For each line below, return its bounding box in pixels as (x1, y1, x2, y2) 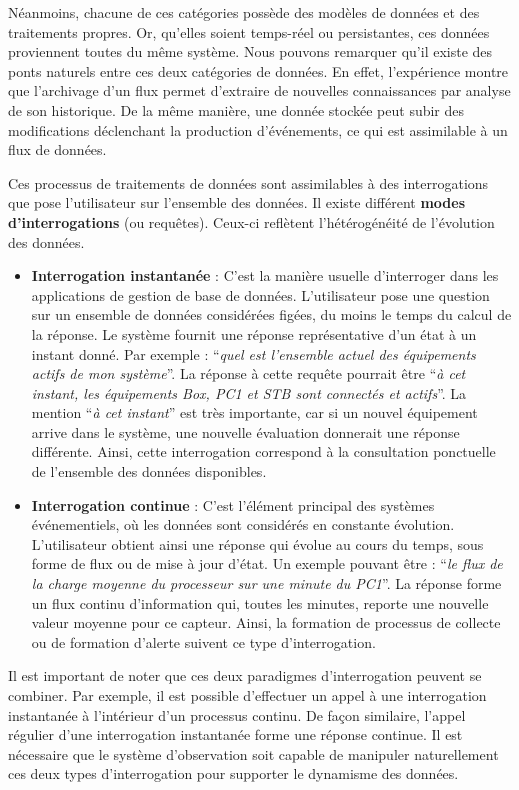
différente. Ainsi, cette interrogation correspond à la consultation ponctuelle (31, 441, 496, 462)
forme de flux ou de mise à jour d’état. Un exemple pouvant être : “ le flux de (31, 553, 503, 574)
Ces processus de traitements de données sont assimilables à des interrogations (8, 172, 489, 193)
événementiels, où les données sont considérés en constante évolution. (31, 514, 455, 535)
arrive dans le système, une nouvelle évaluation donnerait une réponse (31, 421, 460, 442)
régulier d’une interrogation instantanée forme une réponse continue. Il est (8, 724, 463, 745)
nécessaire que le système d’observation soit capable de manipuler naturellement (8, 743, 499, 764)
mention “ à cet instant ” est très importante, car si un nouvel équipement (31, 402, 478, 423)
